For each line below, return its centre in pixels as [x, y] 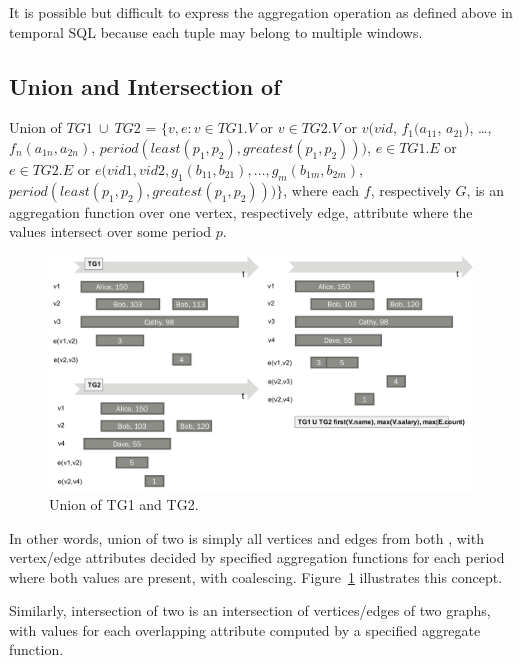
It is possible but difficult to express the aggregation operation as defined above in [261, 12]
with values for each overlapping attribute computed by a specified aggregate [245, 629]
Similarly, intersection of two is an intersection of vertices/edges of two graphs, [250, 610]
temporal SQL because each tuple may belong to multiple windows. [216, 31]
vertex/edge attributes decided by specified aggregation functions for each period [257, 557]
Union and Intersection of [145, 85]
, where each [321, 189]
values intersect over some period [110, 231]
